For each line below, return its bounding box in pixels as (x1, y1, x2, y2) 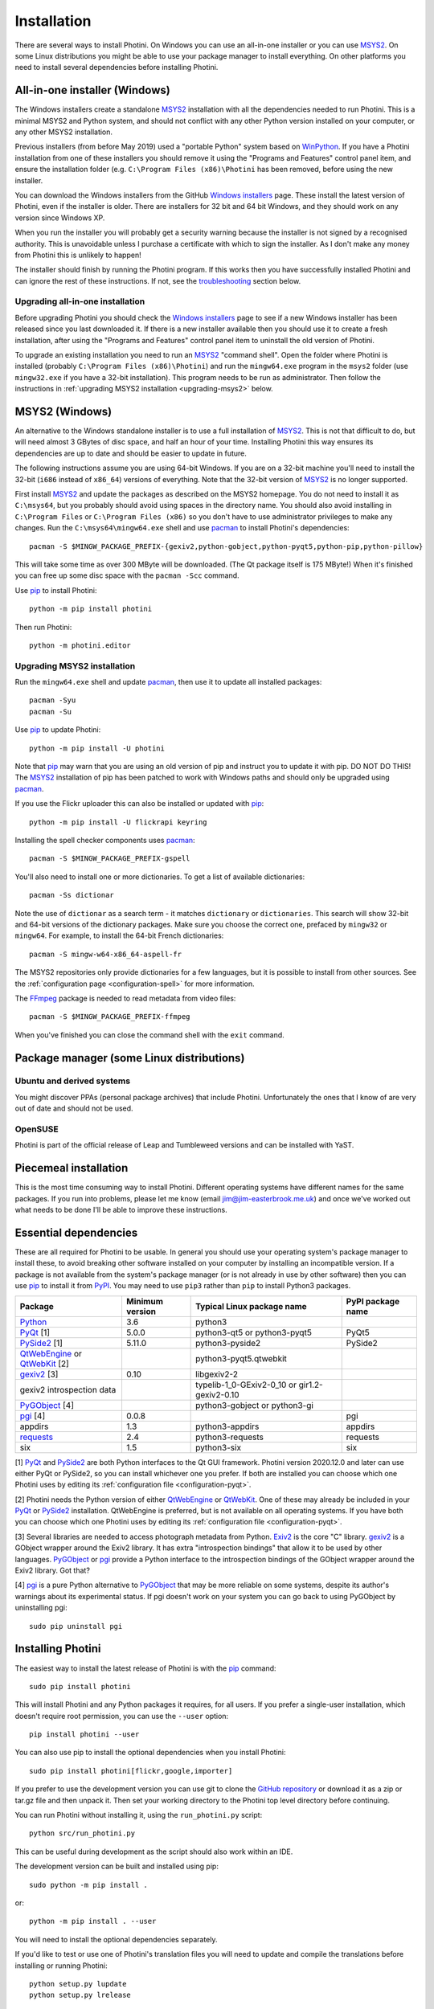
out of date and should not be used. (14, 1103, 133, 1113)
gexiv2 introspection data (19, 1384, 117, 1395)
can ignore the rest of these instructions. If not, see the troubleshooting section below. (14, 276, 301, 285)
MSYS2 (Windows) (14, 405, 113, 418)
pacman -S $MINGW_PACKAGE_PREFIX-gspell (29, 854, 190, 863)
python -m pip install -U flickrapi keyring (29, 817, 208, 827)
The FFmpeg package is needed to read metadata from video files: (14, 993, 236, 1003)
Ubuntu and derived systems (14, 1075, 131, 1086)
